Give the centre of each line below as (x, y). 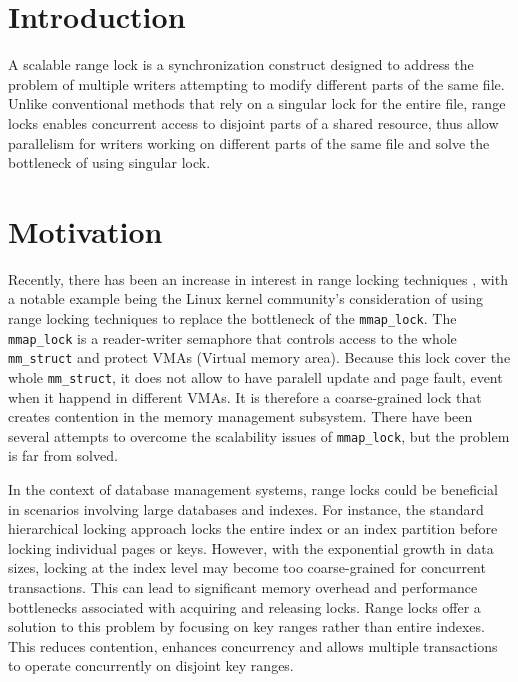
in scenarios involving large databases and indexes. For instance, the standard (246, 508)
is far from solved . (63, 455)
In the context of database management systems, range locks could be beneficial (253, 489)
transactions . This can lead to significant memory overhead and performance (243, 587)
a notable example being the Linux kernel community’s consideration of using (245, 298)
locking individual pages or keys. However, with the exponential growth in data (251, 547)
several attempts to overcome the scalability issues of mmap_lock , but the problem (259, 435)
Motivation (85, 230)
